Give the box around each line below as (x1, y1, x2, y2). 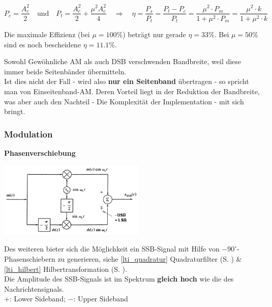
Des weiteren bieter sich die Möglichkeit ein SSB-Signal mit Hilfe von (4, 243, 220, 254)
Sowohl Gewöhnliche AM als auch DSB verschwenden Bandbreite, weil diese (4, 56, 241, 67)
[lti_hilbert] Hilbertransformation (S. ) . (4, 263, 127, 274)
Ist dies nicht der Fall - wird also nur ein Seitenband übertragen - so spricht (4, 76, 249, 87)
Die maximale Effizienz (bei (4, 29, 90, 40)
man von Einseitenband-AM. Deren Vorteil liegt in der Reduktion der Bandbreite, (4, 86, 260, 96)
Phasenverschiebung (4, 147, 76, 158)
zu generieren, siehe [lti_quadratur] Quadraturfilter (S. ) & (57, 254, 242, 264)
